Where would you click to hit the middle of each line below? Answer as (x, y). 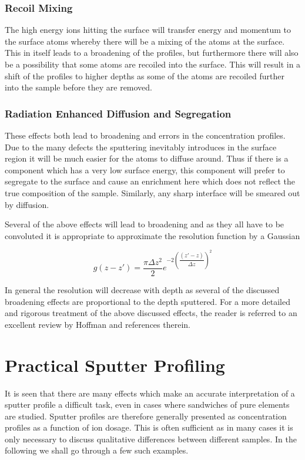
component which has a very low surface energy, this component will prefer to (145, 169)
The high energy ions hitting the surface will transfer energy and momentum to (148, 30)
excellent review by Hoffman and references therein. (98, 324)
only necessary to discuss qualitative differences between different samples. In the (151, 439)
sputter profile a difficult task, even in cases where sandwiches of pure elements (147, 404)
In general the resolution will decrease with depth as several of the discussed (142, 290)
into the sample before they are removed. (79, 87)
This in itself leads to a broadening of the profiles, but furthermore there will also (152, 53)
